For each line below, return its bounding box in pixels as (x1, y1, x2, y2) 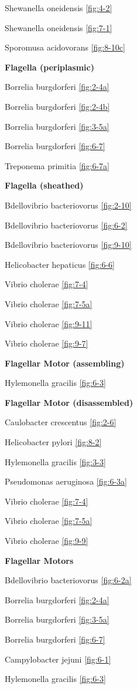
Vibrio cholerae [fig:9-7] (5, 337, 88, 349)
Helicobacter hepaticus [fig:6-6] (5, 258, 115, 270)
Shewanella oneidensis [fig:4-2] (5, 2, 112, 14)
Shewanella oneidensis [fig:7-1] (5, 21, 112, 33)
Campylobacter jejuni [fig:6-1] (5, 653, 111, 665)
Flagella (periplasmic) (5, 61, 94, 73)
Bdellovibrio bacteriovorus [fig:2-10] (5, 199, 132, 211)
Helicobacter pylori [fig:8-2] (5, 436, 102, 448)
